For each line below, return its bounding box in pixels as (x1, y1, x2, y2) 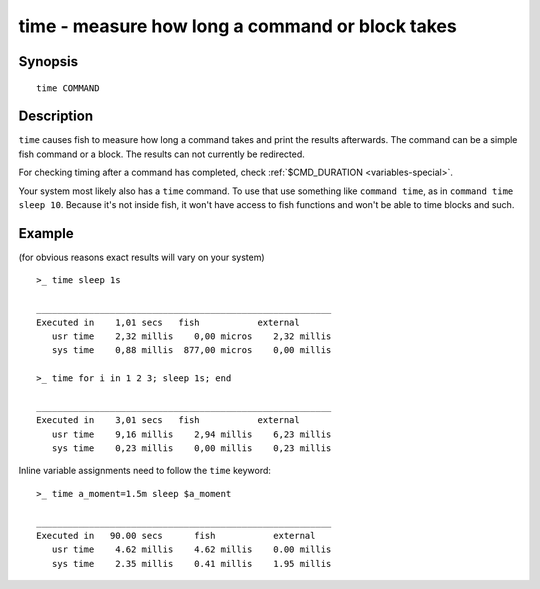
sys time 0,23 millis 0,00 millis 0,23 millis (51, 443, 332, 454)
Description (18, 108, 94, 125)
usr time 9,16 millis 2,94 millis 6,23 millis (51, 428, 332, 440)
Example (18, 225, 74, 242)
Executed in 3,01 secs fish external (36, 415, 300, 426)
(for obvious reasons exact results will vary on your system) (18, 251, 265, 263)
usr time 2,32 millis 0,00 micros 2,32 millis (51, 330, 332, 342)
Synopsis (18, 53, 79, 70)
